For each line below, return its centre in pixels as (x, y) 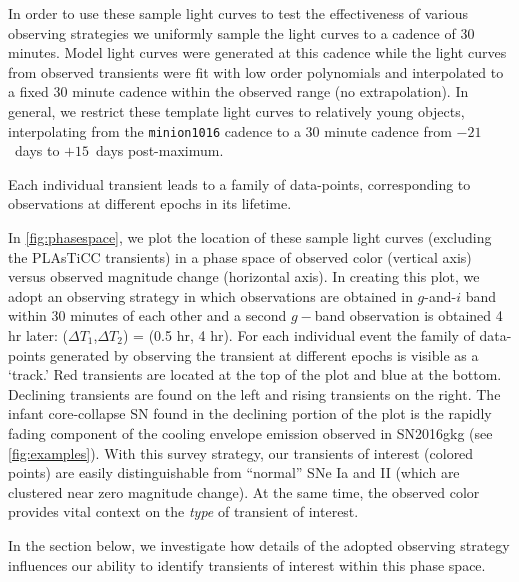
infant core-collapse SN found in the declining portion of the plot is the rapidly (250, 413)
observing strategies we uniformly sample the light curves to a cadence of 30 (241, 32)
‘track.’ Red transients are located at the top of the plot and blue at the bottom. (255, 374)
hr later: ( (38, 334)
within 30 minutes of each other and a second (147, 315)
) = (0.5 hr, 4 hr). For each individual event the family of (298, 334)
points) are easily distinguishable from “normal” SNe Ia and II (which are (234, 472)
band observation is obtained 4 (408, 315)
